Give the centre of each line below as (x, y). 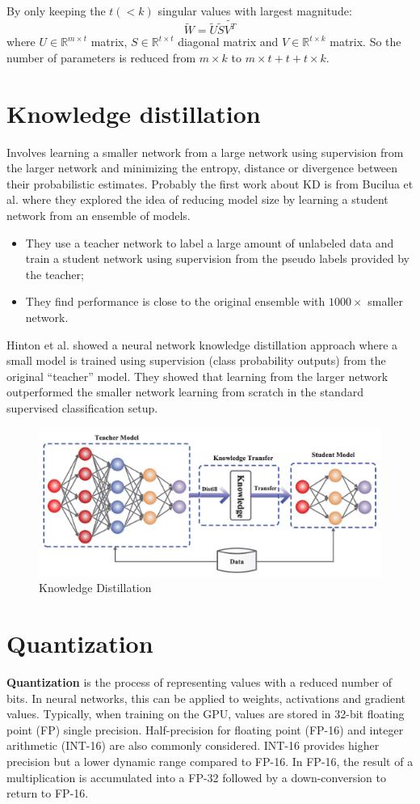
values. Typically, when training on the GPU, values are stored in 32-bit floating (206, 714)
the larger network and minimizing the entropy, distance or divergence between (202, 168)
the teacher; (55, 274)
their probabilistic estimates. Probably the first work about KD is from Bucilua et (210, 183)
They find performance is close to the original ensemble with (175, 301)
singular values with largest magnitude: (255, 11)
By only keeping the (56, 11)
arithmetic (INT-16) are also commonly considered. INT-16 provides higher (193, 745)
